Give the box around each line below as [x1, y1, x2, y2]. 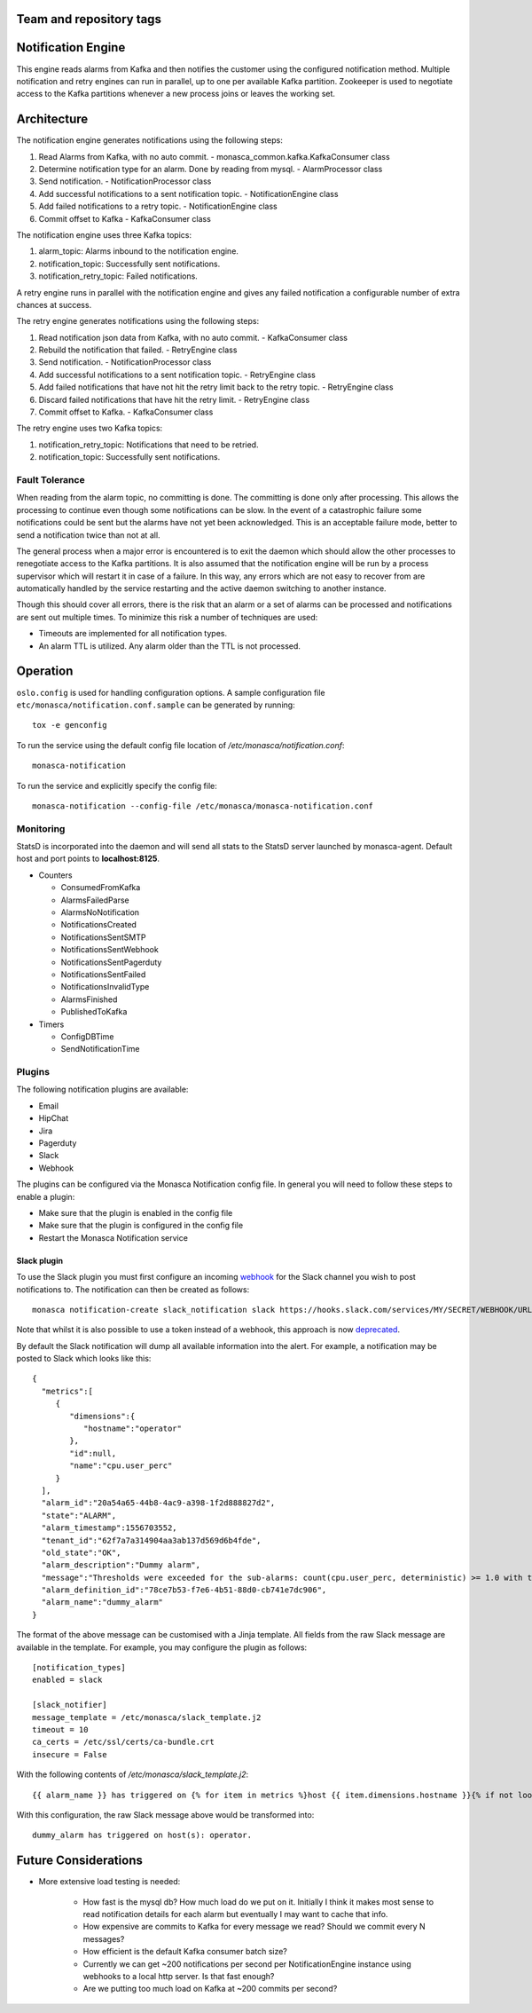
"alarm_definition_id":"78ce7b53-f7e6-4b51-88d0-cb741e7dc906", [41, 1585, 327, 1595]
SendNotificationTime [60, 1044, 141, 1054]
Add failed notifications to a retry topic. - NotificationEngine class [38, 201, 278, 212]
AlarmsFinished [60, 994, 118, 1005]
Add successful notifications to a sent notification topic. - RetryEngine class [38, 369, 317, 380]
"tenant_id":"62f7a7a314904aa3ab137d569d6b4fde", [41, 1535, 262, 1545]
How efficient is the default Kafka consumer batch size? [82, 1946, 288, 1957]
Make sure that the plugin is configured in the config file [38, 1220, 244, 1231]
